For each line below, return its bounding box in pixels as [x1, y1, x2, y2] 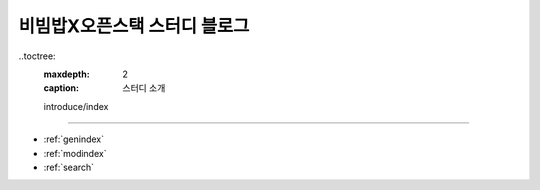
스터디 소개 [122, 82, 166, 94]
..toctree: [18, 50, 56, 62]
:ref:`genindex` [43, 133, 105, 145]
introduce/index [43, 100, 109, 112]
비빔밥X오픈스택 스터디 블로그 [18, 15, 250, 37]
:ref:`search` [43, 161, 95, 173]
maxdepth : [43, 68, 90, 80]
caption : [43, 82, 80, 94]
